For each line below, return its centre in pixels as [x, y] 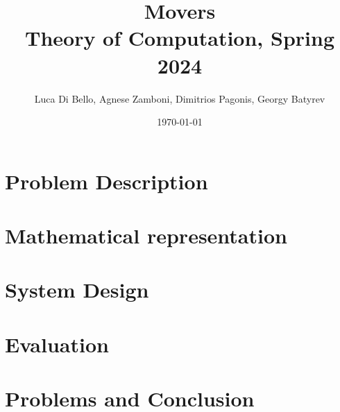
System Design [77, 290]
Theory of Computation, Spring [179, 38]
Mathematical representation [146, 235]
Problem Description [107, 181]
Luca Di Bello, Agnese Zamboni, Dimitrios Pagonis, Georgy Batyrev [180, 98]
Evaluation [57, 344]
